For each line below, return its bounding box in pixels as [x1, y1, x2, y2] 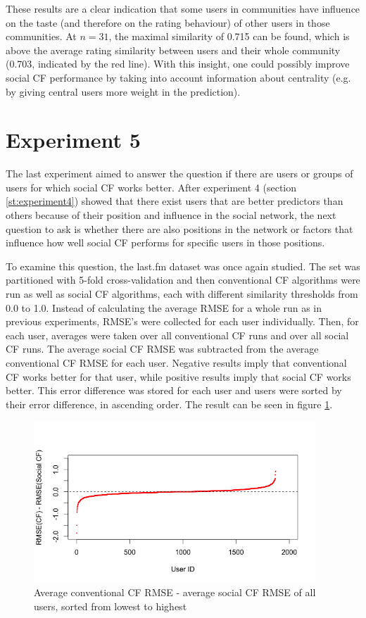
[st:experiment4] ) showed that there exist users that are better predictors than [6, 194, 343, 208]
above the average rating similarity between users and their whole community [6, 42, 341, 57]
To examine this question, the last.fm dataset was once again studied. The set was [6, 258, 360, 273]
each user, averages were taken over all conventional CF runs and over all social [6, 327, 349, 342]
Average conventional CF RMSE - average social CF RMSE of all [34, 585, 316, 600]
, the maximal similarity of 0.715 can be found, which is [108, 29, 350, 44]
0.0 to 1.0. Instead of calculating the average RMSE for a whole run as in [6, 300, 322, 315]
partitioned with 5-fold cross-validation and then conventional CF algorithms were [6, 272, 360, 287]
